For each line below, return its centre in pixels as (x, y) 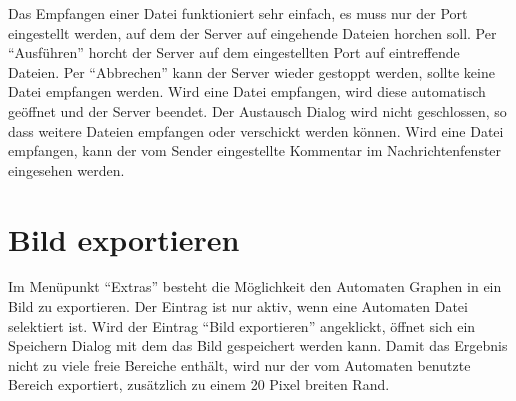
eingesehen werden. (66, 169)
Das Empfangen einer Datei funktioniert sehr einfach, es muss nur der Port (238, 13)
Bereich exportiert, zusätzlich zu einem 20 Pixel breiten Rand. (199, 384)
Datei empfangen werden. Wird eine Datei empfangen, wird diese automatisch (247, 91)
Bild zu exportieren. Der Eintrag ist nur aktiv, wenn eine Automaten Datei (238, 306)
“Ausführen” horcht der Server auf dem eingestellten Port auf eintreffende (234, 52)
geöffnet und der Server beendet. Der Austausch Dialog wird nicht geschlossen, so (257, 110)
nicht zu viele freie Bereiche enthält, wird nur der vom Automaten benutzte (239, 364)
